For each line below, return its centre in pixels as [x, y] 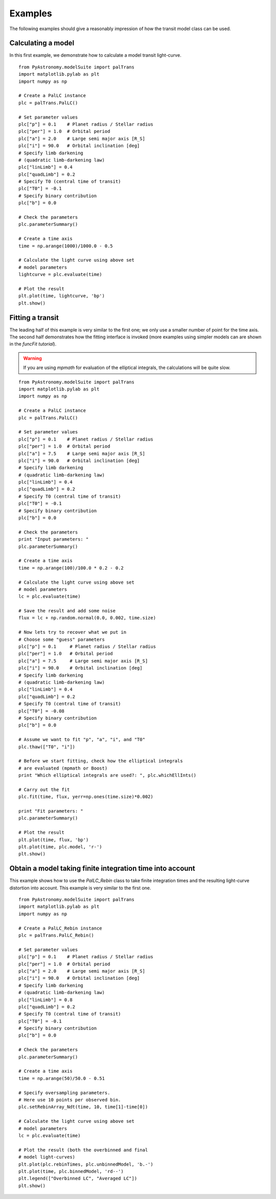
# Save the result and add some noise [67, 611]
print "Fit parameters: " [51, 811]
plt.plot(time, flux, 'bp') [54, 840]
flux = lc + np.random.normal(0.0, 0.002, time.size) [87, 618]
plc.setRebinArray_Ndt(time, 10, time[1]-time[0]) [83, 1107]
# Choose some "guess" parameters [62, 639]
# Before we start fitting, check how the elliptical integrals [101, 761]
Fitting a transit [34, 318]
